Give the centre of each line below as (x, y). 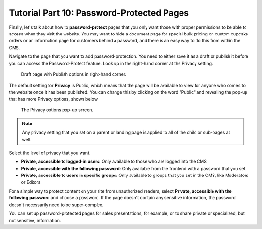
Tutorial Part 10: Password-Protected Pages (99, 13)
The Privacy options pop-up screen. (57, 110)
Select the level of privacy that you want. (50, 153)
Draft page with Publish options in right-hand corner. (74, 74)
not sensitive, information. (35, 220)
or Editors (31, 182)
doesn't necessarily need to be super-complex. (56, 205)
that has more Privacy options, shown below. (54, 99)
